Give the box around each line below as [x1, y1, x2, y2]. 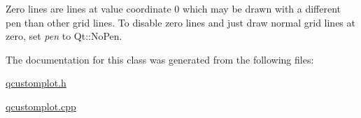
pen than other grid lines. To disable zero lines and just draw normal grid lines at [6, 15, 355, 29]
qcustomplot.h [6, 75, 66, 90]
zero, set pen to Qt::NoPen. [6, 29, 122, 43]
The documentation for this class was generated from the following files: [6, 52, 314, 66]
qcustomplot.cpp [6, 98, 76, 113]
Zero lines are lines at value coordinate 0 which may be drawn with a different [6, 1, 341, 15]
